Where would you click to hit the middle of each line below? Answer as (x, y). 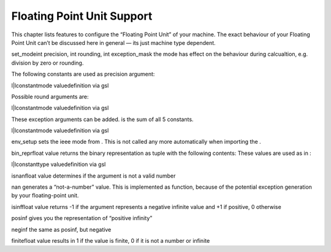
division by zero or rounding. (48, 63)
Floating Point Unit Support (82, 16)
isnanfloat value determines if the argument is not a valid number (93, 176)
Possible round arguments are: (50, 96)
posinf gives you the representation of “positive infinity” (82, 218)
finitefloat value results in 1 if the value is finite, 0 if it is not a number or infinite (111, 240)
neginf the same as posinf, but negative (61, 229)
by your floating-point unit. (45, 195)
